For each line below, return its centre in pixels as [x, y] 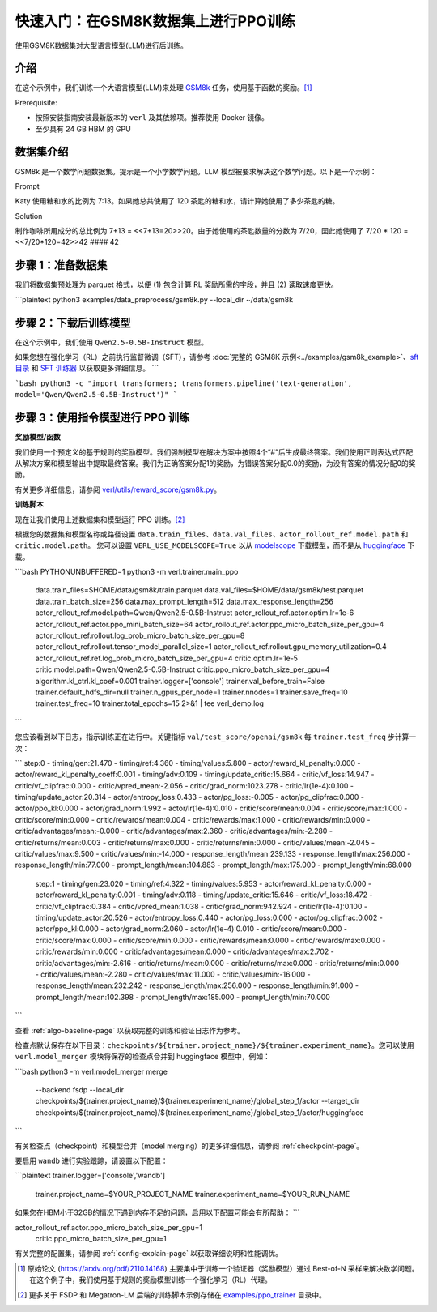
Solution [29, 216]
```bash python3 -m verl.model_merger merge [91, 1071]
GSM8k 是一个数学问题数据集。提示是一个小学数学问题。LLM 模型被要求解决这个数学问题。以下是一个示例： [196, 171]
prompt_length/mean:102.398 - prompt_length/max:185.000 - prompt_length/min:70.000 [183, 997]
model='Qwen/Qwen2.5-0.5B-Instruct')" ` [96, 395]
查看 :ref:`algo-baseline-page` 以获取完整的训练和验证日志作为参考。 [130, 1030]
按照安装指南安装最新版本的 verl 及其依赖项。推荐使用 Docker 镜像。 [152, 118]
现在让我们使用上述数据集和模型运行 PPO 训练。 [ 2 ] [100, 519]
